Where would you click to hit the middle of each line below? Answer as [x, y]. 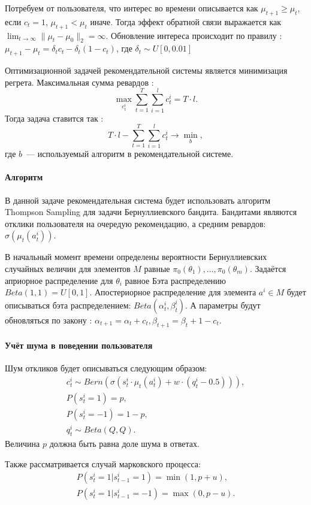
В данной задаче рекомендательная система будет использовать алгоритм [138, 200]
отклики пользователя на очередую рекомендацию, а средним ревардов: [135, 223]
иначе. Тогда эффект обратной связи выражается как [186, 21]
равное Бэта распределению [176, 280]
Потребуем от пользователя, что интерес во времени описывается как [132, 8]
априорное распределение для [59, 280]
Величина [22, 443]
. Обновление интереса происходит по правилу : [194, 35]
